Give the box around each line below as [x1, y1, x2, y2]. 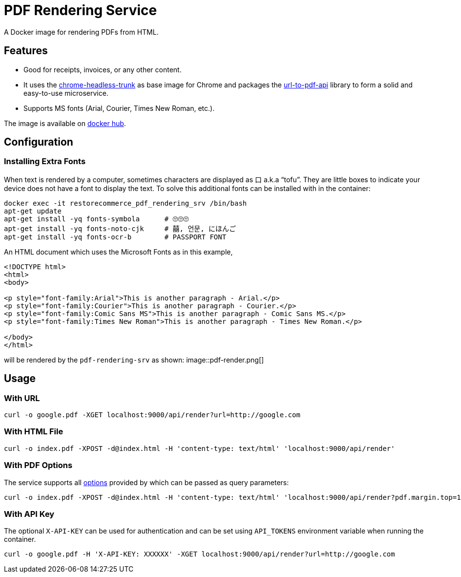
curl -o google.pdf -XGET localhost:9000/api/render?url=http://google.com [4, 411, 300, 419]
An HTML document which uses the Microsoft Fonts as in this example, [4, 247, 233, 256]
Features [4, 44, 48, 57]
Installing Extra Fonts [4, 156, 86, 167]
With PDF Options [4, 460, 73, 470]
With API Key [4, 509, 55, 519]
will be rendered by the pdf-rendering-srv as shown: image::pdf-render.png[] [4, 355, 264, 364]
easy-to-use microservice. [23, 88, 108, 97]
